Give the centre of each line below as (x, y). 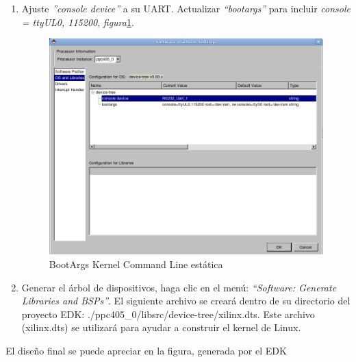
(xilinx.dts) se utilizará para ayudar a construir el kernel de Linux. (161, 327)
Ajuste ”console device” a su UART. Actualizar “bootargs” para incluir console (186, 8)
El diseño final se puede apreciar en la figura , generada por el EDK (146, 350)
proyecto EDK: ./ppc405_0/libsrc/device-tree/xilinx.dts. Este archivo (168, 314)
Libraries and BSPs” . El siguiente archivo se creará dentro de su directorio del (186, 301)
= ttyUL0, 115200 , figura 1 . (78, 22)
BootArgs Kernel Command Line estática (136, 264)
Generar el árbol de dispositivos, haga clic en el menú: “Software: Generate (179, 287)
